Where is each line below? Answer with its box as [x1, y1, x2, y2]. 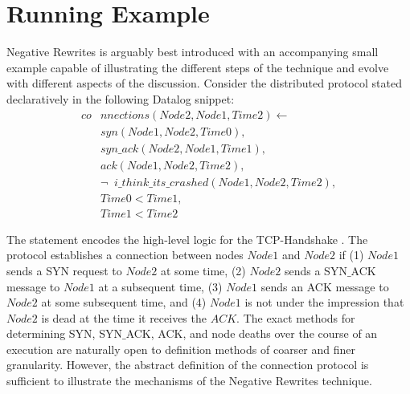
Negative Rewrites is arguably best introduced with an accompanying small [6, 43, 379, 60]
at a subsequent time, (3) [98, 278, 223, 294]
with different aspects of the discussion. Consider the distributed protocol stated [6, 75, 402, 91]
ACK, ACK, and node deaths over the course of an [125, 325, 378, 342]
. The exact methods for [236, 309, 355, 326]
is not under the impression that [244, 294, 404, 311]
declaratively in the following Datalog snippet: [6, 90, 235, 107]
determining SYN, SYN [6, 325, 122, 342]
